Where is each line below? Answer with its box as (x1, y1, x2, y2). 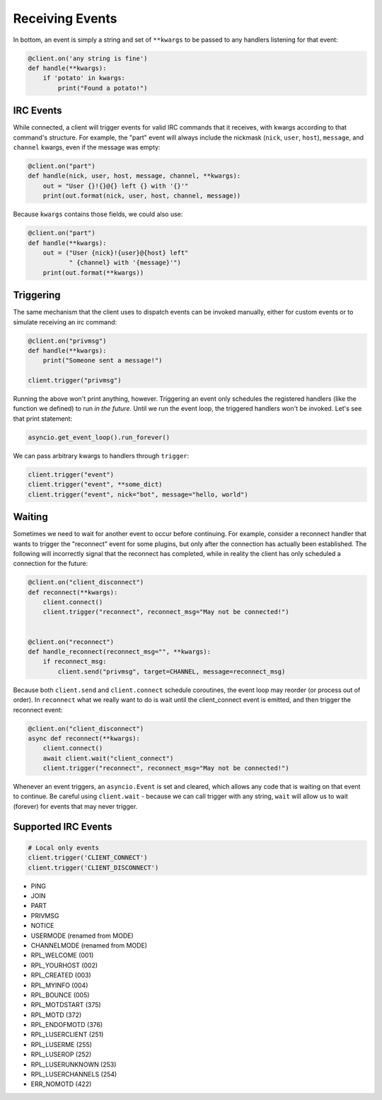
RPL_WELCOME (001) (30, 951, 94, 960)
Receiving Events (13, 11, 117, 26)
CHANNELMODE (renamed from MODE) (30, 941, 148, 949)
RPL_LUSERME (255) (30, 1040, 92, 1048)
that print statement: (13, 414, 73, 423)
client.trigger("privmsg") (28, 376, 122, 385)
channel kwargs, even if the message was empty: (13, 142, 161, 152)
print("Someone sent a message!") (42, 356, 163, 365)
